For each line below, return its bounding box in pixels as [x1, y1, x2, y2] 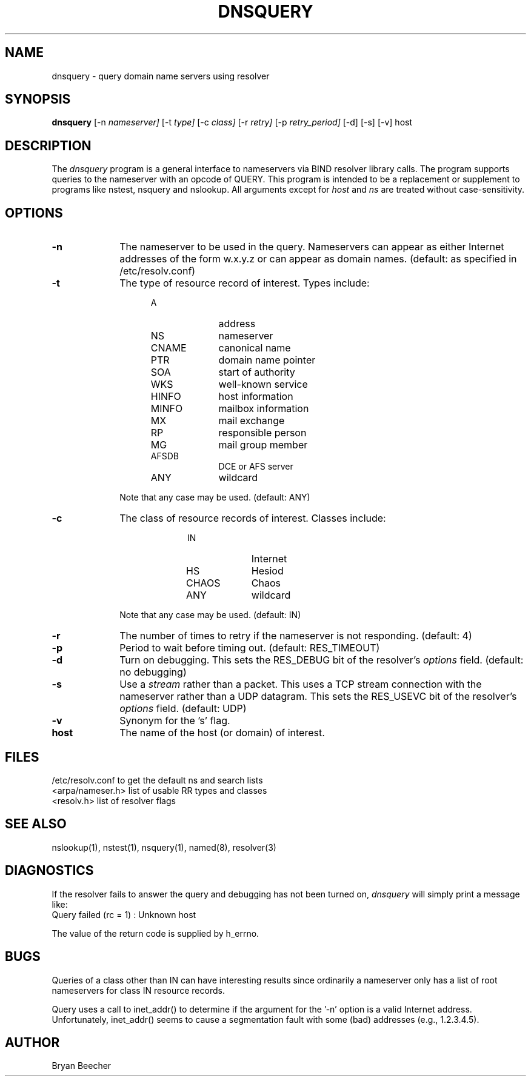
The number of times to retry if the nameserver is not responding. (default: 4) [119, 630, 472, 642]
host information [218, 390, 293, 403]
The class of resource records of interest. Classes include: [119, 512, 386, 525]
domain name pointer [218, 354, 316, 367]
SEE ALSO [5, 816, 67, 832]
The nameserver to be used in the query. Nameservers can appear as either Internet [119, 241, 504, 253]
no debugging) [119, 666, 187, 679]
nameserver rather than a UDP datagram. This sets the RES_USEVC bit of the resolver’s [119, 690, 517, 703]
